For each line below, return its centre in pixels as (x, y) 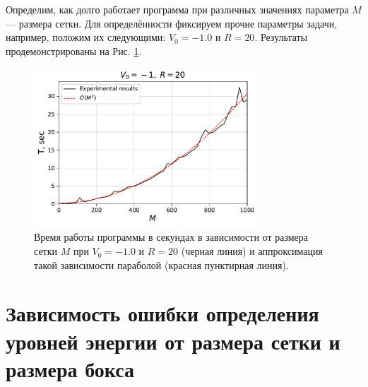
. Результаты (281, 37)
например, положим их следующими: (86, 37)
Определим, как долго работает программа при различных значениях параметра (177, 9)
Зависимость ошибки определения (162, 313)
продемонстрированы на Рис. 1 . (74, 50)
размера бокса (70, 368)
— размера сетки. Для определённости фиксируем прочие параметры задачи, (172, 23)
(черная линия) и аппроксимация (252, 251)
